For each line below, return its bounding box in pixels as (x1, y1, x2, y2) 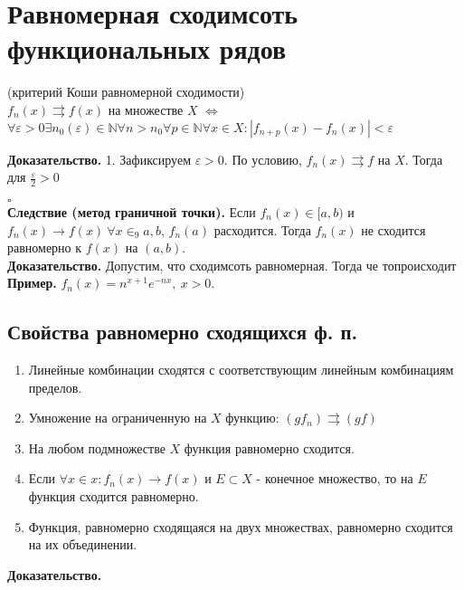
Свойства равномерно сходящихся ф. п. (7, 318, 358, 346)
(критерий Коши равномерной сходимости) (7, 82, 245, 101)
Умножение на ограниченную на (28, 408, 207, 427)
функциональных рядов (7, 30, 287, 67)
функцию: (225, 408, 279, 427)
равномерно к (7, 238, 82, 257)
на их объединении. (28, 535, 137, 554)
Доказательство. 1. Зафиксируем (7, 149, 191, 168)
